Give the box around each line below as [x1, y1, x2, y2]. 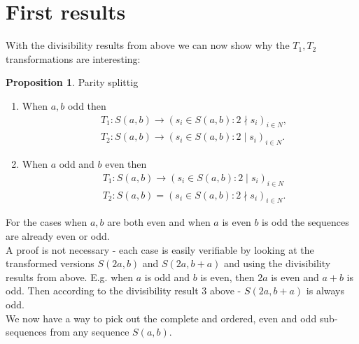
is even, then [200, 269, 255, 284]
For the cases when [6, 215, 87, 229]
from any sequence [50, 324, 129, 339]
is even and [271, 269, 319, 284]
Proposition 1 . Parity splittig [6, 75, 139, 89]
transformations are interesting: [6, 51, 141, 66]
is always [306, 283, 345, 298]
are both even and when [107, 215, 211, 229]
